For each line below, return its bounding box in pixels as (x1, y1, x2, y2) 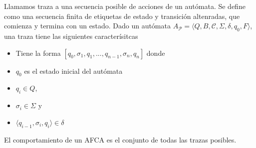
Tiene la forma (15, 47, 61, 58)
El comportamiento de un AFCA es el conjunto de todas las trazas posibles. (4, 134, 237, 145)
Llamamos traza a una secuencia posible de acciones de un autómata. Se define (4, 1, 246, 11)
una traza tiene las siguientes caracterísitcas (4, 30, 138, 41)
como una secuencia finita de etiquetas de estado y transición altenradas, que (4, 10, 240, 21)
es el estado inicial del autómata (24, 65, 123, 76)
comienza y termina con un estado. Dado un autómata (4, 20, 171, 31)
